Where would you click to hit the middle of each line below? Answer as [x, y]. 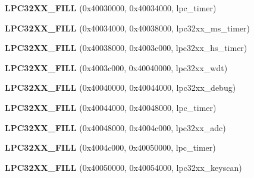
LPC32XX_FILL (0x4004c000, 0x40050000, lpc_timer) [110, 147]
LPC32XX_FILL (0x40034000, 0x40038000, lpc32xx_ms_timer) [127, 28]
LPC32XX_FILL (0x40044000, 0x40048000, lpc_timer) [111, 107]
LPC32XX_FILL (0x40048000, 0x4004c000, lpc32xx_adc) [115, 127]
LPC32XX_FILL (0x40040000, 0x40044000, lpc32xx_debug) [120, 88]
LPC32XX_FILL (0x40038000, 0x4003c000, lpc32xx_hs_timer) [126, 48]
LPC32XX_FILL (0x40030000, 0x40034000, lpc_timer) [111, 8]
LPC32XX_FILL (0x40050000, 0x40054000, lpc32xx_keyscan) [123, 167]
